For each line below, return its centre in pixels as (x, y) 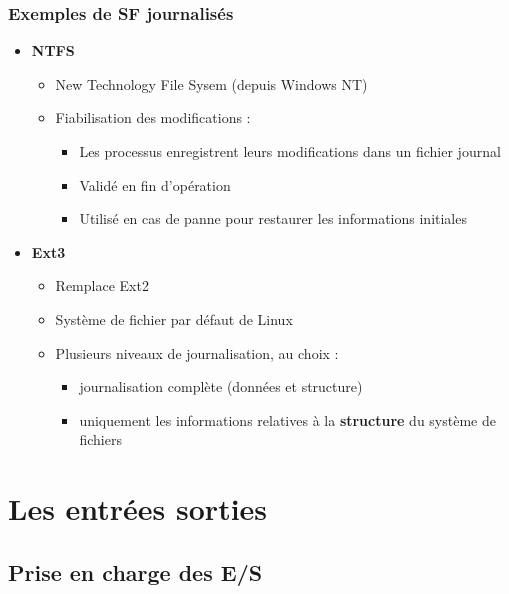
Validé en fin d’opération (155, 184)
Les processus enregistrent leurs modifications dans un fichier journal (290, 151)
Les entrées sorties (138, 508)
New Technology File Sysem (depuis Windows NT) (211, 83)
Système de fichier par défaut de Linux (174, 318)
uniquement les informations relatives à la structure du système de (287, 419)
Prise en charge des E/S (135, 571)
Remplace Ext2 (102, 285)
